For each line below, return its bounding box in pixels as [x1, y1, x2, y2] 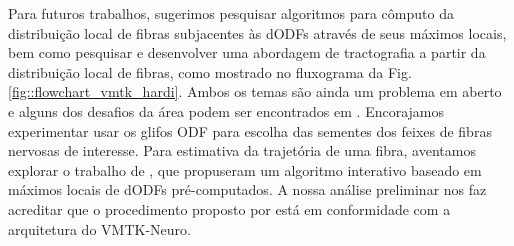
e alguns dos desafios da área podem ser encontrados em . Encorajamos [8, 100, 445, 121]
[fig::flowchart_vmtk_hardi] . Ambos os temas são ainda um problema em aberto [8, 81, 502, 102]
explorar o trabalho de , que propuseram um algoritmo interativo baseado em [8, 159, 482, 180]
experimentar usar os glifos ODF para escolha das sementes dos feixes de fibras [8, 120, 492, 141]
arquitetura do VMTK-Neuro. [8, 218, 191, 239]
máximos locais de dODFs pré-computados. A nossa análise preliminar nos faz [8, 179, 487, 200]
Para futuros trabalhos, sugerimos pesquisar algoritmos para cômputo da [8, 3, 454, 23]
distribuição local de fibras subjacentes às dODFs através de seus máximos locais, [8, 22, 507, 43]
